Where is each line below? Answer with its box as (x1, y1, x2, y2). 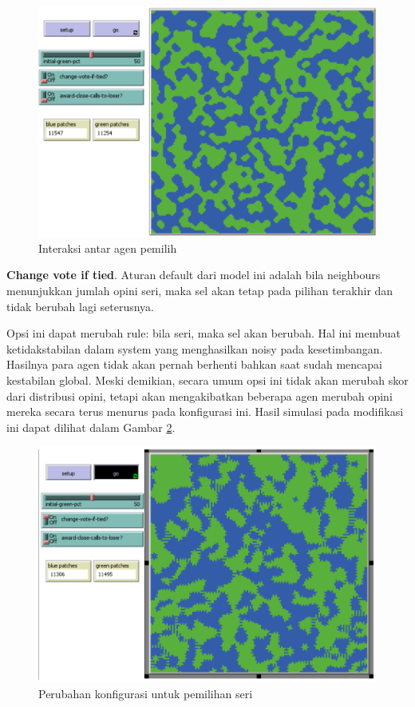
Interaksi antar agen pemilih (38, 239, 177, 256)
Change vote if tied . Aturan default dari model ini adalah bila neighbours (6, 266, 381, 283)
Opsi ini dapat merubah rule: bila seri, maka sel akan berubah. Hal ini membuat (6, 325, 401, 342)
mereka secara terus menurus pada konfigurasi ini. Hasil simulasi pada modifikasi (6, 403, 404, 420)
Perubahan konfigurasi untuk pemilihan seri (38, 685, 253, 702)
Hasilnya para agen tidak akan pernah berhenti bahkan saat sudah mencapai (6, 356, 382, 373)
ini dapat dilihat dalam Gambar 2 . (6, 418, 176, 435)
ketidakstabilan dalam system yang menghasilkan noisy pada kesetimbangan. (6, 340, 383, 357)
